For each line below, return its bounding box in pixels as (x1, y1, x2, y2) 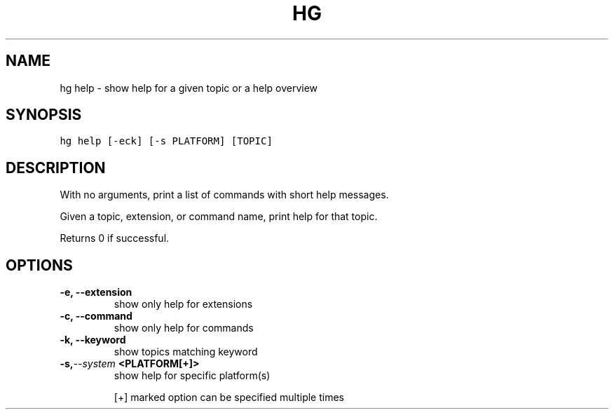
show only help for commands (114, 322, 254, 334)
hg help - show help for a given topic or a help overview (60, 81, 318, 94)
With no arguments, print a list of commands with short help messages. (60, 189, 389, 201)
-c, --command (60, 310, 132, 322)
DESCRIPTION (6, 158, 106, 177)
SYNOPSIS (6, 106, 82, 124)
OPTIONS (6, 256, 73, 274)
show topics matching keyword (114, 346, 258, 358)
